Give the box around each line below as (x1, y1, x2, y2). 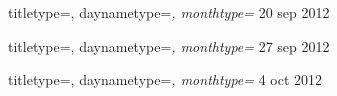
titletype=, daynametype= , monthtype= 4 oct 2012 (8, 69, 323, 90)
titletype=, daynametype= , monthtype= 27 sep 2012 (8, 35, 330, 56)
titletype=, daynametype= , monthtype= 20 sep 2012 (8, 2, 330, 22)
